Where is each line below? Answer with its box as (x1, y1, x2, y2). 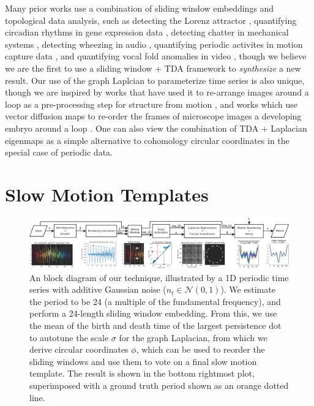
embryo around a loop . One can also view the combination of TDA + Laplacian (5, 121, 307, 134)
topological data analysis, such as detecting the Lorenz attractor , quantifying (5, 13, 297, 26)
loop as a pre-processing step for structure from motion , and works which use (5, 97, 297, 110)
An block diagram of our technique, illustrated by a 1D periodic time (29, 271, 289, 284)
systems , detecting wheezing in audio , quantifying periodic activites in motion (5, 37, 303, 50)
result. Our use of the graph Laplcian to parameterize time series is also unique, (5, 73, 305, 86)
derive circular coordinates (29, 343, 129, 356)
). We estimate (220, 283, 275, 296)
